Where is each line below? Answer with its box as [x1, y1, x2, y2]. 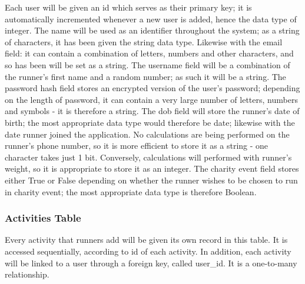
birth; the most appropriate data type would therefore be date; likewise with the [5, 116, 295, 128]
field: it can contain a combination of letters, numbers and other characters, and [5, 47, 294, 59]
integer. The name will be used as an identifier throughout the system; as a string [5, 24, 300, 36]
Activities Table [5, 211, 81, 225]
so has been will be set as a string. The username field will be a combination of [5, 58, 290, 71]
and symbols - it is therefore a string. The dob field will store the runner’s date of [5, 105, 300, 117]
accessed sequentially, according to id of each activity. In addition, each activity [5, 245, 291, 257]
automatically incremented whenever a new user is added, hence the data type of [5, 12, 297, 25]
